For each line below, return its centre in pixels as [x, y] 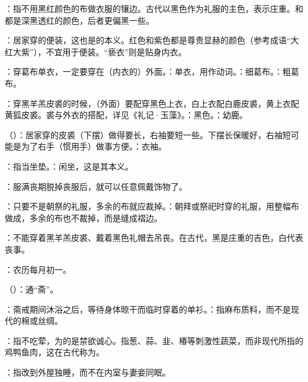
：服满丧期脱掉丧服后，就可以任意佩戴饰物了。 [96, 186]
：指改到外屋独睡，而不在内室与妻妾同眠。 [88, 372]
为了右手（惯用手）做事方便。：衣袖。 [94, 146]
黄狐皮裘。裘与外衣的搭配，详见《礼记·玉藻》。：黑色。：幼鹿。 [126, 115]
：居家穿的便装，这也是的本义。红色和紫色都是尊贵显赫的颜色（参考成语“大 [152, 40]
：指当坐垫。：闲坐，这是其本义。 [69, 166]
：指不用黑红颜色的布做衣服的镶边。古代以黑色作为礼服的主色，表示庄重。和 [154, 8]
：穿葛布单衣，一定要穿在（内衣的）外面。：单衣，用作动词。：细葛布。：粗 [148, 71]
